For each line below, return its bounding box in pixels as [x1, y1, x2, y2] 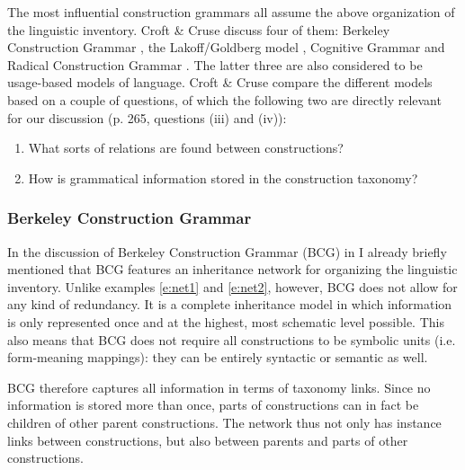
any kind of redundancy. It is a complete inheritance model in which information [7, 295, 452, 314]
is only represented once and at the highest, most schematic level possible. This [7, 312, 444, 331]
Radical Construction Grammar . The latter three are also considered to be [7, 55, 423, 74]
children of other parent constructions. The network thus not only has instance [7, 412, 442, 431]
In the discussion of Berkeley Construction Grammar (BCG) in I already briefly [7, 242, 447, 261]
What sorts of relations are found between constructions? [28, 138, 344, 157]
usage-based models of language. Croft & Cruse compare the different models [7, 73, 433, 92]
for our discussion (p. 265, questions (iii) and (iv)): [7, 108, 287, 127]
